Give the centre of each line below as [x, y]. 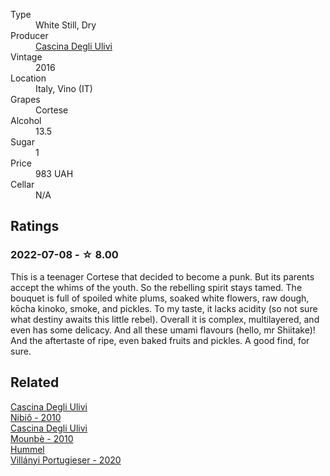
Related [35, 382]
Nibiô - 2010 [36, 417]
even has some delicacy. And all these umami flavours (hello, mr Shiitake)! [163, 330]
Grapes [25, 99]
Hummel [27, 449]
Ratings [35, 226]
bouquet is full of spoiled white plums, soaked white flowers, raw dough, [160, 298]
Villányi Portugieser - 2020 [66, 460]
